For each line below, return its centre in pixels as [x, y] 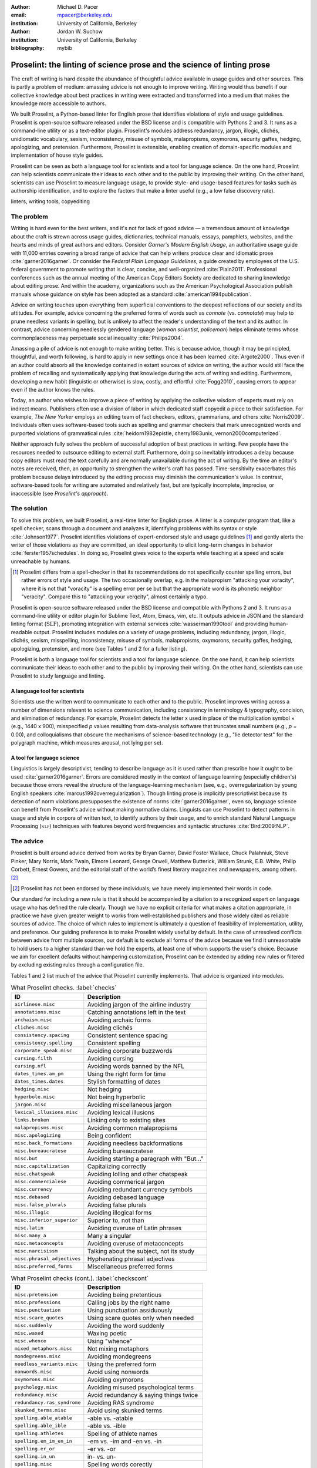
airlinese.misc [35, 1004]
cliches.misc [32, 1028]
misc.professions [38, 1303]
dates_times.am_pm [39, 1074]
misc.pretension [36, 1295]
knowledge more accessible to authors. [59, 103]
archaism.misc [33, 1020]
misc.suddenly [33, 1326]
